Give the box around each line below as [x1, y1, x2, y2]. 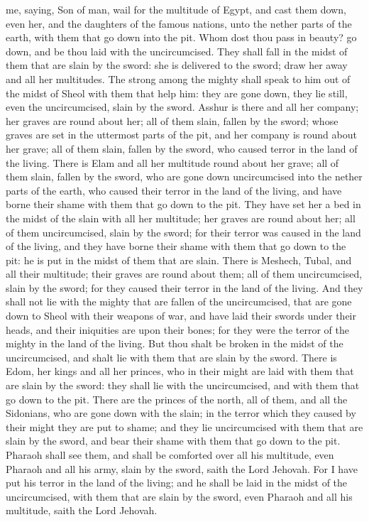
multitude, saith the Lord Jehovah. [6, 503, 158, 518]
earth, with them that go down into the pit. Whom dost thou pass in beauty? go [6, 30, 357, 45]
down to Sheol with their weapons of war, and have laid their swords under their [6, 308, 356, 323]
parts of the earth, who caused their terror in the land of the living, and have [6, 183, 342, 197]
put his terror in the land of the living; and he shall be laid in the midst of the [6, 475, 348, 490]
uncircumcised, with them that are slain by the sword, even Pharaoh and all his [6, 489, 353, 504]
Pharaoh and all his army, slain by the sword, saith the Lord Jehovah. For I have [6, 461, 358, 476]
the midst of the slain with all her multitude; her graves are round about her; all [6, 210, 356, 225]
